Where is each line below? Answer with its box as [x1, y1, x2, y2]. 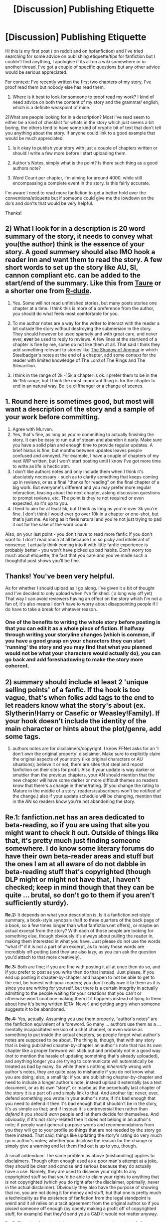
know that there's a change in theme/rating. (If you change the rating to [12, 782, 160, 788]
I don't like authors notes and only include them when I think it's [12, 468, 144, 474]
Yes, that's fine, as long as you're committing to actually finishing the [12, 431, 154, 437]
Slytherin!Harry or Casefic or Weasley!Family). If [5, 709, 160, 717]
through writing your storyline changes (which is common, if [5, 631, 155, 638]
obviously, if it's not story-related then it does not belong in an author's [5, 1116, 151, 1122]
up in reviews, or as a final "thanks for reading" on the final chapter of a [12, 479, 160, 485]
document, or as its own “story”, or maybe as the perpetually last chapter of [5, 1084, 161, 1090]
